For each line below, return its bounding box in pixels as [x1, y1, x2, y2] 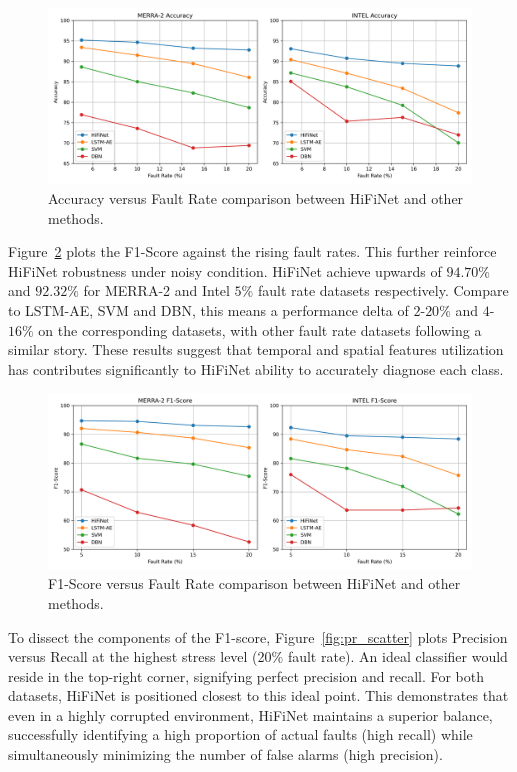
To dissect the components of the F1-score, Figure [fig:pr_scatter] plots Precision [8, 626, 508, 647]
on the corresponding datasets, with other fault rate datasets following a [38, 319, 482, 340]
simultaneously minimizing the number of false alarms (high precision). [8, 744, 443, 765]
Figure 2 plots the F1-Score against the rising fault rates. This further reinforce [8, 241, 497, 262]
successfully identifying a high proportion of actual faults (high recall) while [8, 724, 473, 745]
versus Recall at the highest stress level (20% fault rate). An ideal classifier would [8, 646, 508, 667]
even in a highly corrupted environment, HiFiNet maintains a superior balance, [8, 704, 493, 725]
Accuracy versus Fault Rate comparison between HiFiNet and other [48, 187, 464, 208]
